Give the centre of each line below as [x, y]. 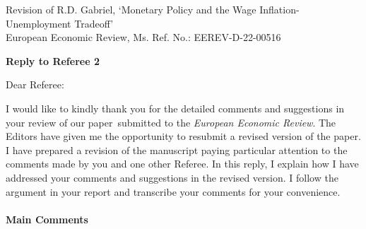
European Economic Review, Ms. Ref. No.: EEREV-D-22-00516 [143, 37]
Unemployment [39, 23]
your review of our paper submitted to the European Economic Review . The [171, 122]
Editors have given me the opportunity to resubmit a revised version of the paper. [183, 136]
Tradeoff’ [94, 23]
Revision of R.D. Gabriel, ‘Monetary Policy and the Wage [131, 9]
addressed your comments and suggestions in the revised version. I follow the [172, 177]
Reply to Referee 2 [53, 60]
